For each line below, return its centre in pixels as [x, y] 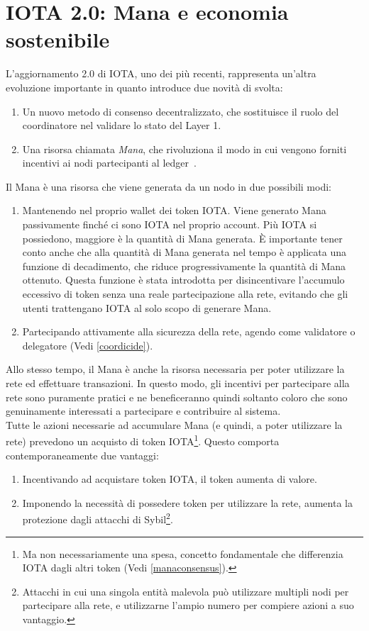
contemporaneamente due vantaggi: [82, 455]
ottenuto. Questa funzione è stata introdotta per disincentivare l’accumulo [183, 280]
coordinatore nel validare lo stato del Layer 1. [122, 125]
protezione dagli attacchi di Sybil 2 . [98, 518]
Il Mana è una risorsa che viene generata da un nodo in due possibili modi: [169, 186]
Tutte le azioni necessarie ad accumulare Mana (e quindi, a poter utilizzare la [174, 424]
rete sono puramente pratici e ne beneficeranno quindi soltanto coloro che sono [177, 397]
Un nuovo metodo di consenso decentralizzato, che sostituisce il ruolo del [181, 111]
